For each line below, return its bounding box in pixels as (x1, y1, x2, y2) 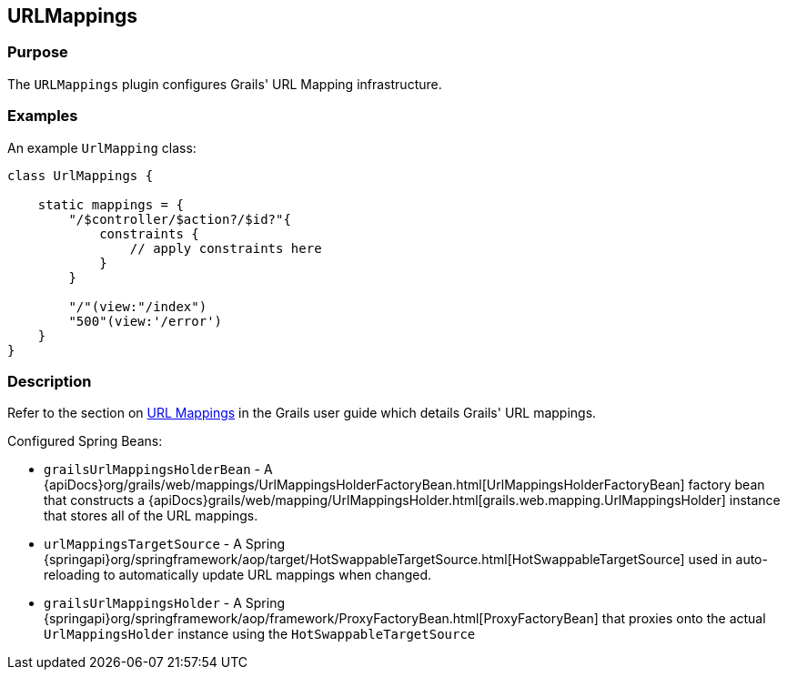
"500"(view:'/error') (68, 313, 223, 328)
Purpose (7, 43, 68, 62)
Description (7, 371, 92, 390)
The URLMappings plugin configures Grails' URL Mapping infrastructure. (7, 76, 442, 92)
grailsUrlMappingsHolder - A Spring (44, 595, 285, 611)
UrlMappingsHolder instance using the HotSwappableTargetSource (44, 626, 476, 642)
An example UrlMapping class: (7, 139, 197, 156)
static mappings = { (37, 197, 184, 212)
